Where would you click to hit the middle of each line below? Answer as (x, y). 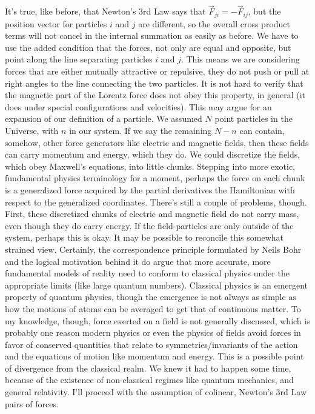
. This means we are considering (240, 59)
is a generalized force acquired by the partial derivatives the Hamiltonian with (150, 189)
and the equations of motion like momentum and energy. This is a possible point (154, 356)
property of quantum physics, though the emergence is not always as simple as (151, 297)
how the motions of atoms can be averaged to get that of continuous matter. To (153, 308)
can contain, (262, 131)
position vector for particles (56, 23)
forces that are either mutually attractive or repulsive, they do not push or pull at (157, 71)
